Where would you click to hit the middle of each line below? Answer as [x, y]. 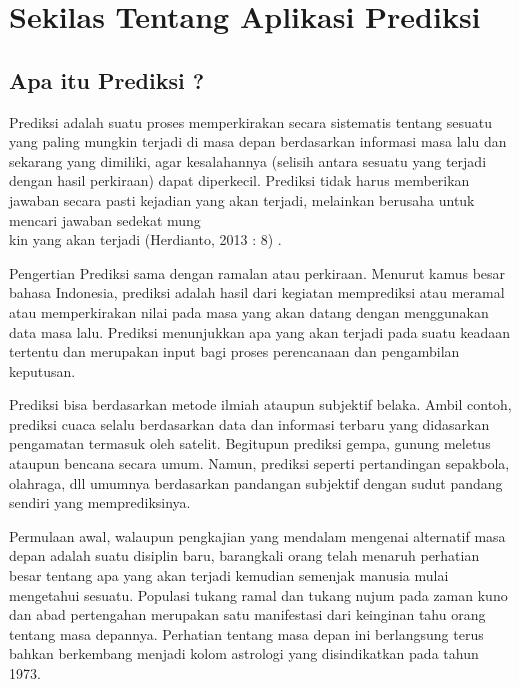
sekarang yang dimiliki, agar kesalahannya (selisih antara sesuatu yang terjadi [248, 160]
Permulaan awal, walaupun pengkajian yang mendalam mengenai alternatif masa [257, 535]
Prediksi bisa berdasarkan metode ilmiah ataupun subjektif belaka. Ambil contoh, [260, 404]
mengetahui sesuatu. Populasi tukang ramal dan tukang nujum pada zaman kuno [258, 594]
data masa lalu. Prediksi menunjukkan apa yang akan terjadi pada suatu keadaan [260, 331]
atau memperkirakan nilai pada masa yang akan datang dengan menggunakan [249, 311]
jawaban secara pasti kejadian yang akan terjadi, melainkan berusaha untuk [242, 199]
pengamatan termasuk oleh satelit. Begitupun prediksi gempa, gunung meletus [250, 443]
